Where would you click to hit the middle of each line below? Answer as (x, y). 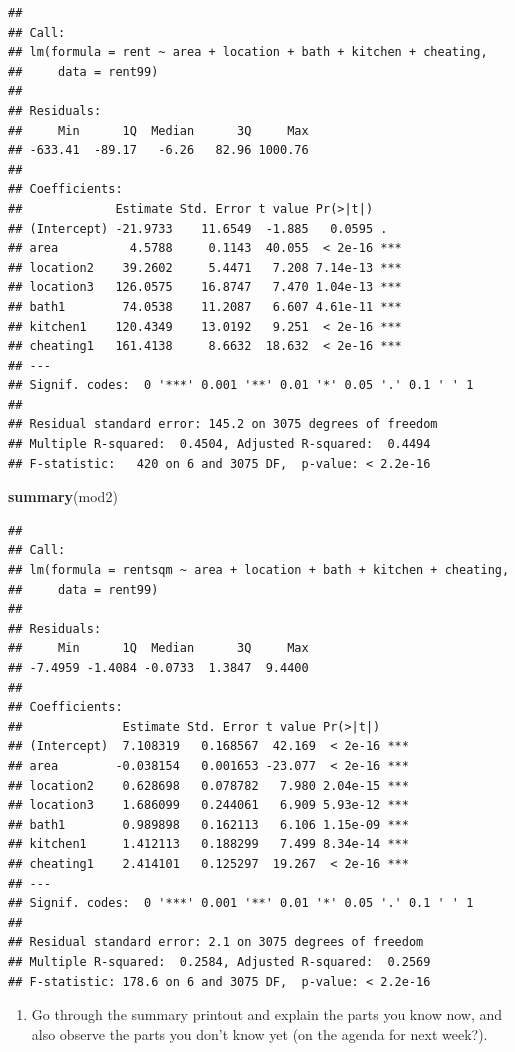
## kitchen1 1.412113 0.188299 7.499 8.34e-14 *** (208, 844)
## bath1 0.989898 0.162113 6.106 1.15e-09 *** (208, 824)
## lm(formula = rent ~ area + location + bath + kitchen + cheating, (248, 52)
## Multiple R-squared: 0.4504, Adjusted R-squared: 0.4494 (219, 444)
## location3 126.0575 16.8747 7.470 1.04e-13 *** (205, 287)
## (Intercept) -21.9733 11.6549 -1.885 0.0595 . (198, 228)
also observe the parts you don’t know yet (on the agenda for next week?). (259, 1033)
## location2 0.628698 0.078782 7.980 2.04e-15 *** (208, 785)
